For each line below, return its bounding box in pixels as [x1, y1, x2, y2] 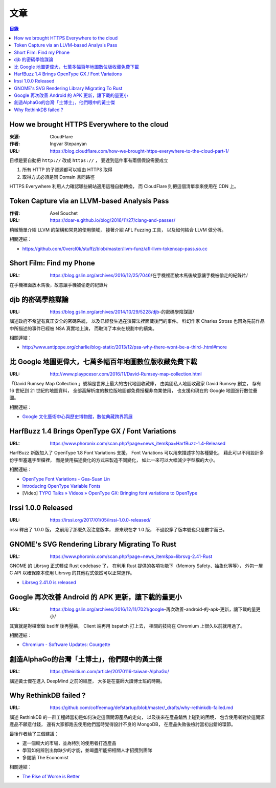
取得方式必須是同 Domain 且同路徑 [22, 174, 95, 180]
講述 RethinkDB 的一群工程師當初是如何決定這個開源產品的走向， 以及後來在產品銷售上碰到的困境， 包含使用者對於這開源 [9, 714, 265, 720]
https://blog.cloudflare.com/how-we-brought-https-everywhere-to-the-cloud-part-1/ [50, 148, 229, 154]
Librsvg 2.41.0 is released [22, 579, 76, 585]
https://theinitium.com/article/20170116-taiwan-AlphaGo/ [50, 669, 169, 675]
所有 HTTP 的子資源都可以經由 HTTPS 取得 [22, 167, 112, 173]
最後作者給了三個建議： [9, 731, 59, 737]
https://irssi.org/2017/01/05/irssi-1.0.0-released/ [50, 517, 151, 523]
